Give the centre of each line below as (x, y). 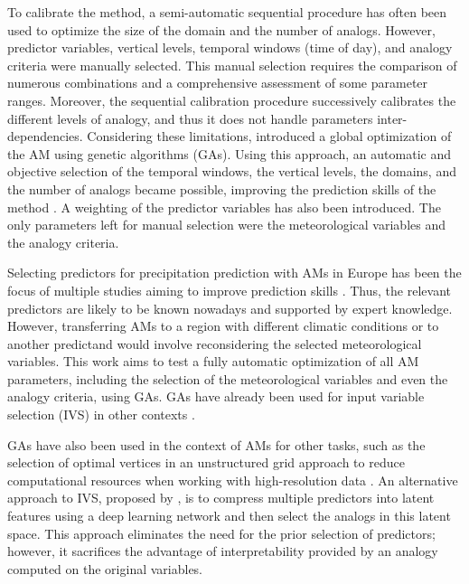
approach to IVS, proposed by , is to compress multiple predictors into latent (221, 498)
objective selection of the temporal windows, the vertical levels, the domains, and (232, 171)
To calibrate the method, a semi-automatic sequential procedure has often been (227, 12)
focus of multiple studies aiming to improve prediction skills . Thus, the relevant (229, 290)
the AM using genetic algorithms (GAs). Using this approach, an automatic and (229, 153)
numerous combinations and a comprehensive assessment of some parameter (218, 83)
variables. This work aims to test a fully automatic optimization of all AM (213, 361)
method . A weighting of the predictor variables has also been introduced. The (224, 207)
